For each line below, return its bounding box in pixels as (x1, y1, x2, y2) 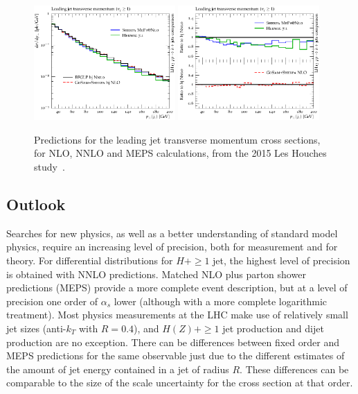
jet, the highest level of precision (213, 252, 350, 267)
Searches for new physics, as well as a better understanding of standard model (6, 225, 338, 240)
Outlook (6, 193, 66, 214)
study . (34, 159, 65, 173)
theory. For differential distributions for (6, 252, 173, 267)
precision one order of (6, 293, 98, 308)
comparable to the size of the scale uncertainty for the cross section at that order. (6, 375, 353, 390)
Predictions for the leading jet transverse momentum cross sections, (34, 132, 321, 146)
